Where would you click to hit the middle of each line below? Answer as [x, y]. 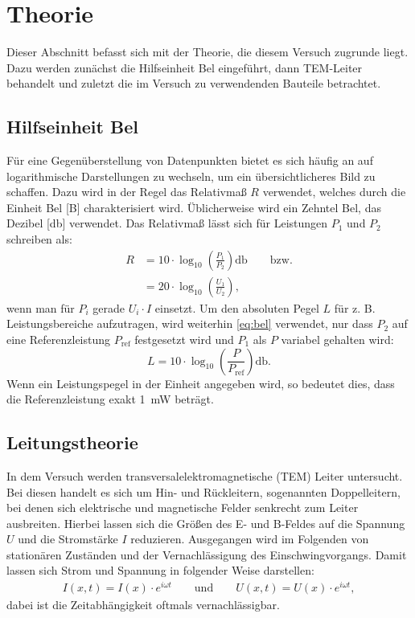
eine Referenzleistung [59, 339]
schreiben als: [39, 239]
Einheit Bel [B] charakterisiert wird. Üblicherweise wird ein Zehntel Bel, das [194, 207]
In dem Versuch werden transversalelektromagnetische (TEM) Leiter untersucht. [205, 475]
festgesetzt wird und [184, 339]
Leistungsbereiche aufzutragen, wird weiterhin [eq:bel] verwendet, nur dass [190, 323]
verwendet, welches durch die [334, 192]
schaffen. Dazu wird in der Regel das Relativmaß [127, 192]
